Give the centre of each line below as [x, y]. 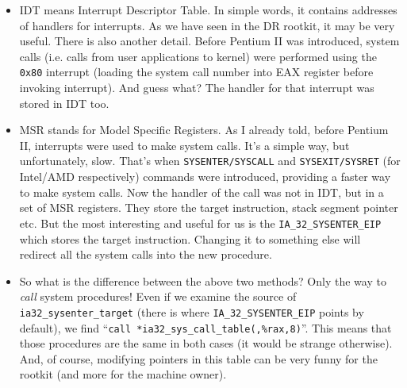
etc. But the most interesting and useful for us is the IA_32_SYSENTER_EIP [200, 223]
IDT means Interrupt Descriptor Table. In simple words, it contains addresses [208, 10]
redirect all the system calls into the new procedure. [146, 254]
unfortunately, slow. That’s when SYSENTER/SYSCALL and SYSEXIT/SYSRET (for [210, 161]
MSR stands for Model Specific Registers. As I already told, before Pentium [204, 130]
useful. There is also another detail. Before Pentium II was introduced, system [209, 41]
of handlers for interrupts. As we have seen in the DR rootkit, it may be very [207, 25]
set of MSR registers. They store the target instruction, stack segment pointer [209, 207]
